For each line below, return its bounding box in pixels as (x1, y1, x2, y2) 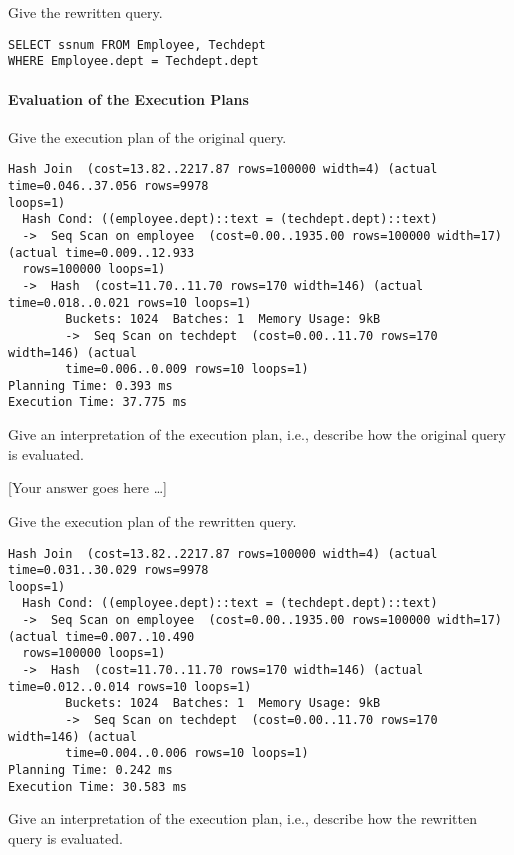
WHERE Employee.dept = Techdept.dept (8, 54, 259, 69)
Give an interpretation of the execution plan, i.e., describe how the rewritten (8, 808, 477, 829)
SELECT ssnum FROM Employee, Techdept (8, 37, 266, 52)
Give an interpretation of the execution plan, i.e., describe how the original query (8, 424, 506, 445)
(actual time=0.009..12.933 (8, 245, 195, 260)
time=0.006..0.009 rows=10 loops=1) (65, 362, 309, 377)
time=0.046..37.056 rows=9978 (8, 178, 209, 193)
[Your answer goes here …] (8, 477, 167, 498)
